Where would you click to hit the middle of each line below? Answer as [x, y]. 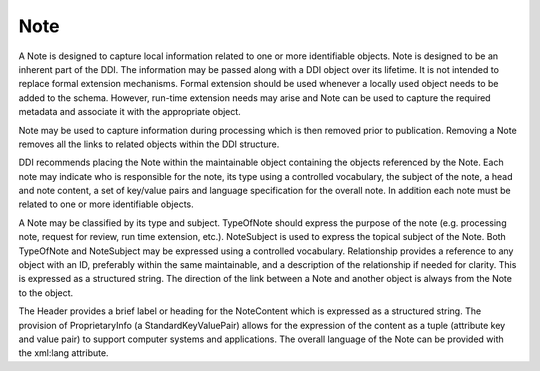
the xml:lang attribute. [63, 353]
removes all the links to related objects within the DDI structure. [149, 144]
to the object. [46, 292]
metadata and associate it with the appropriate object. [130, 112]
